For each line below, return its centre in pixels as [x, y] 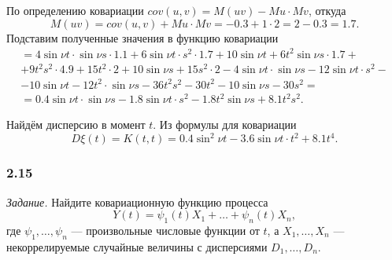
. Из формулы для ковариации [225, 125]
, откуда [327, 10]
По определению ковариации [75, 10]
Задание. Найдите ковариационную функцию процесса [137, 201]
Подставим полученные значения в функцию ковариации [142, 37]
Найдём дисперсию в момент [76, 125]
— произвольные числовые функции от [165, 231]
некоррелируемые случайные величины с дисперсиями [137, 246]
